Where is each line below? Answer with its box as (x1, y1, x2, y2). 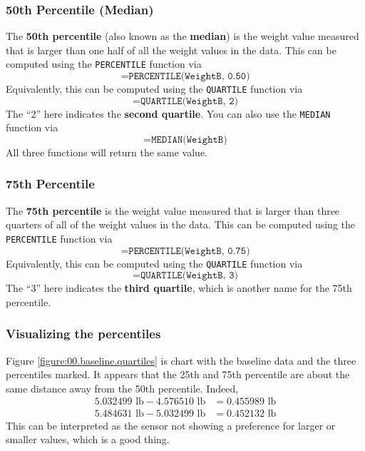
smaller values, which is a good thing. (6, 432, 170, 447)
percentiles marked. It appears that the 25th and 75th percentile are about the (6, 367, 350, 382)
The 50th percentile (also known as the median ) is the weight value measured (6, 29, 359, 44)
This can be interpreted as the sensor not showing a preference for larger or (6, 417, 336, 432)
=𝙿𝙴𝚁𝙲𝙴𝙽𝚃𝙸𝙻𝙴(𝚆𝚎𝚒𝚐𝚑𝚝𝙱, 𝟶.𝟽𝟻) (120, 245, 250, 256)
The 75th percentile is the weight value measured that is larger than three (6, 203, 340, 218)
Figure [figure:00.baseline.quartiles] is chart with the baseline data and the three (6, 353, 356, 368)
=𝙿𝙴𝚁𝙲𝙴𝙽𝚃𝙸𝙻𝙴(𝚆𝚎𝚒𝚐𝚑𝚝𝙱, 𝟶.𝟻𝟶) (120, 71, 250, 82)
